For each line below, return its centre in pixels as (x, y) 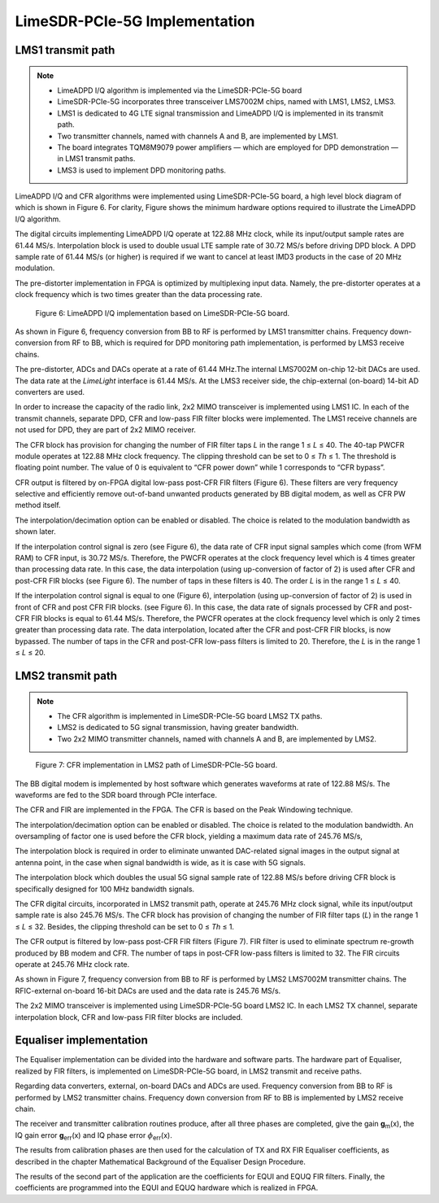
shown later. (35, 532)
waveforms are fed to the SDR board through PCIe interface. (116, 794)
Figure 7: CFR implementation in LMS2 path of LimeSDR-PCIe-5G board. (156, 765)
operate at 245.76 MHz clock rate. (72, 964)
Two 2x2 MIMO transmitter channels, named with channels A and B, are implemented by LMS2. (217, 739)
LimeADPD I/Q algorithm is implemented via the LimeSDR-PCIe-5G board (180, 90)
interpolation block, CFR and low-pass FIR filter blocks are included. (129, 1017)
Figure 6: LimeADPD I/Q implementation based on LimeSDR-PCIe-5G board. (163, 313)
